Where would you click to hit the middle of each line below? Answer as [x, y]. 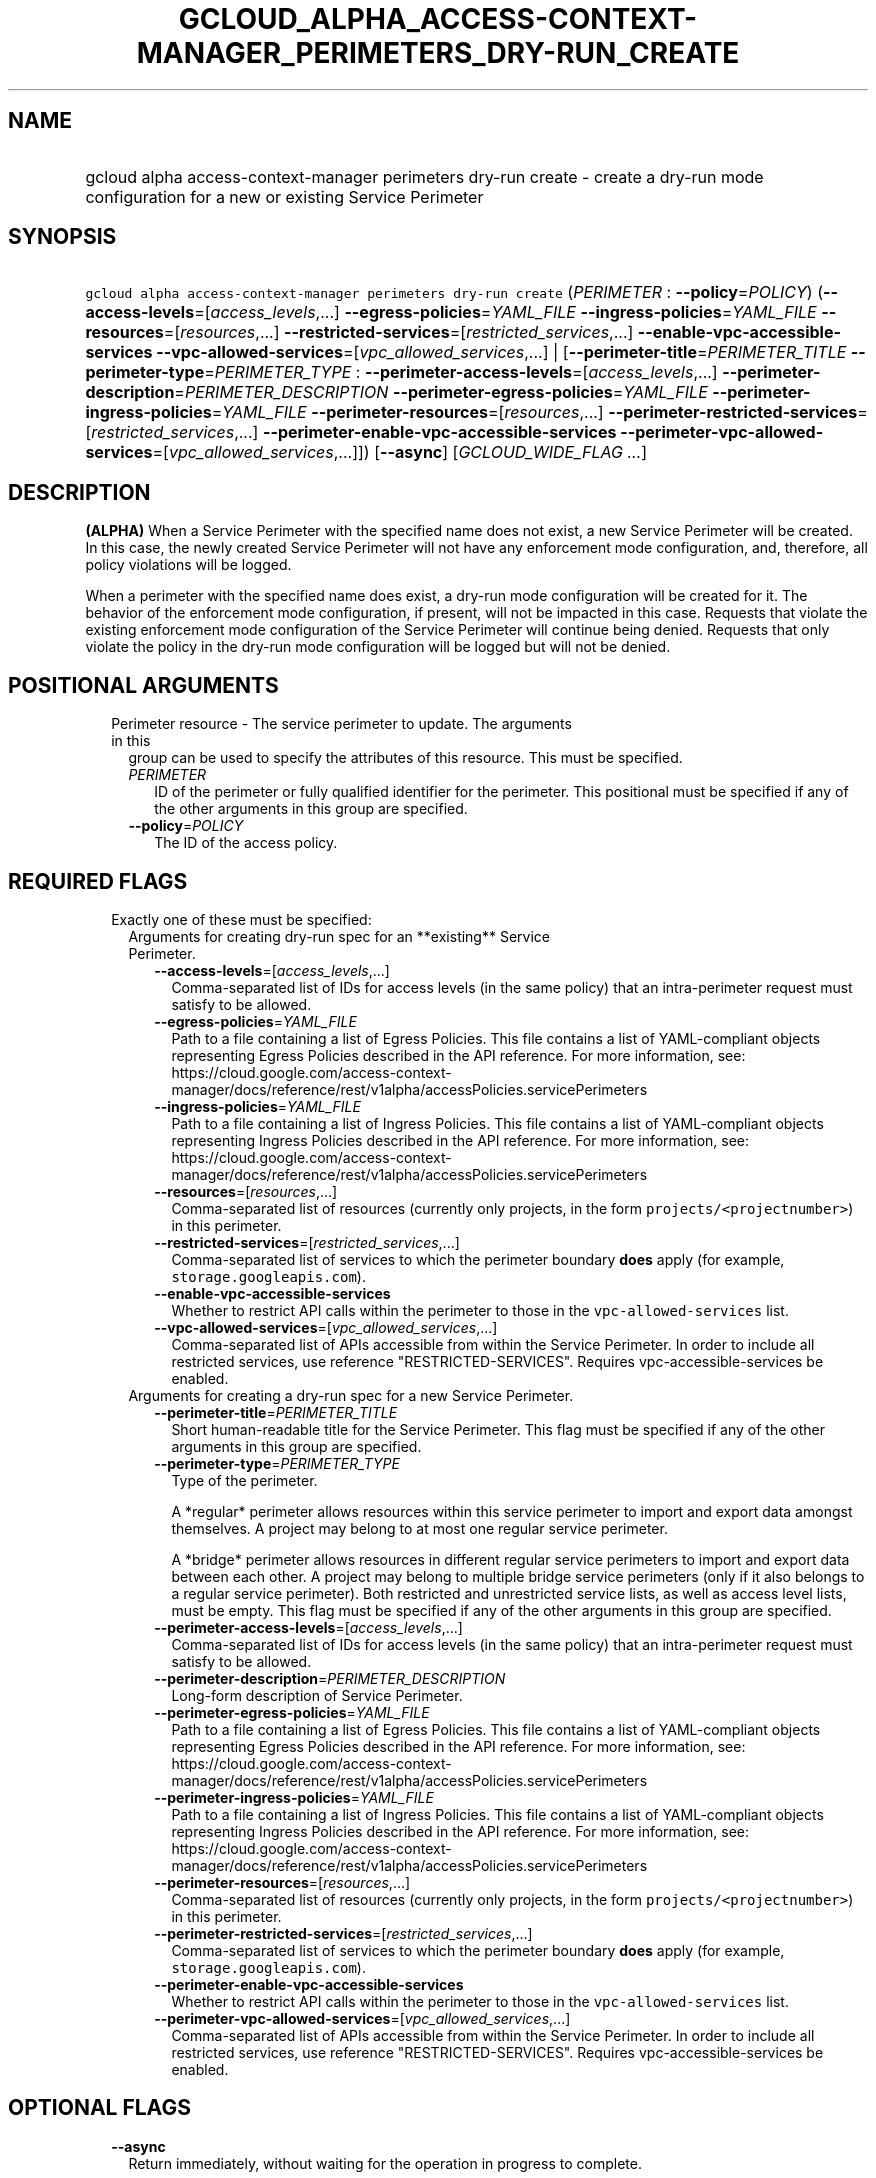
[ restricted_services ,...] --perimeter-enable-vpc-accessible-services [351, 432]
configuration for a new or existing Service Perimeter [284, 196]
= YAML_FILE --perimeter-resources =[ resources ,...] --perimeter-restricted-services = [539, 412]
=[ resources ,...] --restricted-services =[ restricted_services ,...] [398, 332]
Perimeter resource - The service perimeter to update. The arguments [341, 724]
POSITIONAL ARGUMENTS [143, 685]
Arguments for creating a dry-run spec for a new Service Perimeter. [351, 1395]
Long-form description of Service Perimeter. [317, 1695]
